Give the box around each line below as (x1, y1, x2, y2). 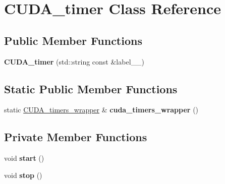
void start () (4, 153, 44, 163)
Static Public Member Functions (4, 81, 178, 96)
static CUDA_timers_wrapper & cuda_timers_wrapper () (4, 104, 199, 115)
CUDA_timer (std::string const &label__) (4, 56, 144, 67)
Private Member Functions (4, 129, 147, 145)
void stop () (4, 169, 42, 180)
